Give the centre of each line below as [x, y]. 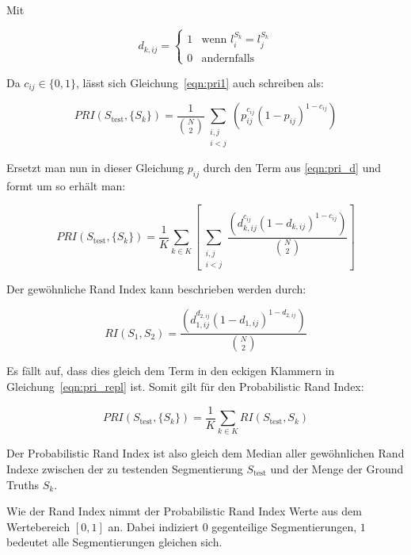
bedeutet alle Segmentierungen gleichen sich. [114, 542]
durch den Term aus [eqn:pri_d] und [292, 168]
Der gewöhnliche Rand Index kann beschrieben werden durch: [156, 288]
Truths [23, 484]
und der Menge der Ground [337, 469]
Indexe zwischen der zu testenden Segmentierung [125, 469]
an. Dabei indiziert [154, 526]
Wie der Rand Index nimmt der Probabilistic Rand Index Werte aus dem [184, 511]
